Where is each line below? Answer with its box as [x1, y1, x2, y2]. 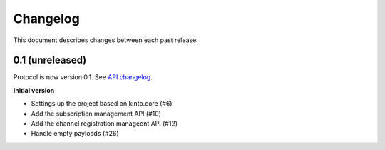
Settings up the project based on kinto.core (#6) [31, 99, 173, 108]
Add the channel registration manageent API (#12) [31, 119, 178, 128]
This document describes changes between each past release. [13, 36, 199, 44]
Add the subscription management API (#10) [31, 109, 162, 118]
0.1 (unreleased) [13, 54, 87, 66]
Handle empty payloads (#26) [31, 129, 119, 138]
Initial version [13, 86, 55, 94]
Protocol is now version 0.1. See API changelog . [13, 73, 153, 81]
